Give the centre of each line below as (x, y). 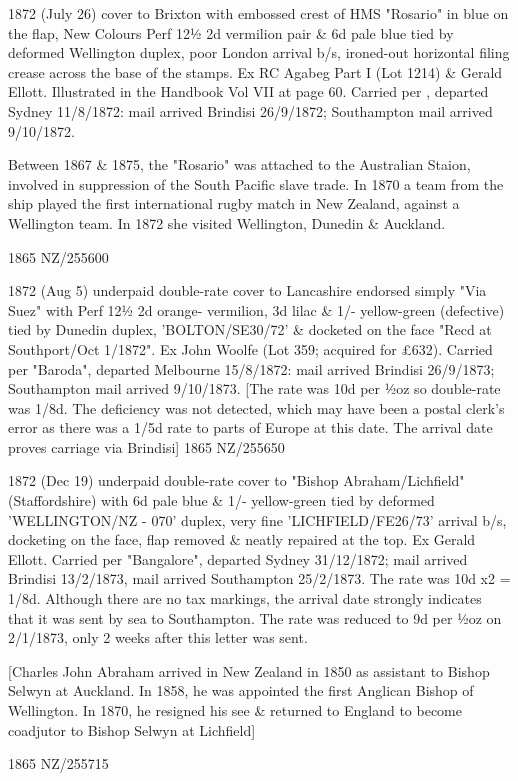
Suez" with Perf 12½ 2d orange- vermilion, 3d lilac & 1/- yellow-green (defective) (256, 309)
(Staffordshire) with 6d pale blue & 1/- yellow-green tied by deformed (221, 500)
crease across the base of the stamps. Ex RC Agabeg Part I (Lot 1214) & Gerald (255, 71)
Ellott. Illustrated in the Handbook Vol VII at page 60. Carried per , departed (248, 91)
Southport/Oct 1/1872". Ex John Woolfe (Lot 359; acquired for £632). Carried (250, 348)
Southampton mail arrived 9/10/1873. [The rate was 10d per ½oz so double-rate (254, 388)
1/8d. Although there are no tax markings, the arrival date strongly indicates (245, 598)
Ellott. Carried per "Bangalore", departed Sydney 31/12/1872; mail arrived (238, 558)
